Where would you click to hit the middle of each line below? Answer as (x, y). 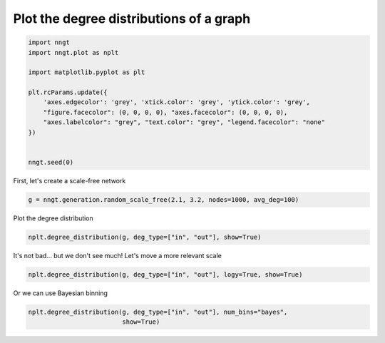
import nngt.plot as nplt (73, 52)
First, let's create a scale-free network (70, 180)
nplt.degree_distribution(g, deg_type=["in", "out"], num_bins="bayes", (158, 312)
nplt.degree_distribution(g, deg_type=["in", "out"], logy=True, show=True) (165, 274)
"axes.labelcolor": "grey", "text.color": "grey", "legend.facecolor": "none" (184, 122)
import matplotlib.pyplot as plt (87, 72)
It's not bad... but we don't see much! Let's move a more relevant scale (118, 255)
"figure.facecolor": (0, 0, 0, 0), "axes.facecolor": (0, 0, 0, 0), (165, 112)
